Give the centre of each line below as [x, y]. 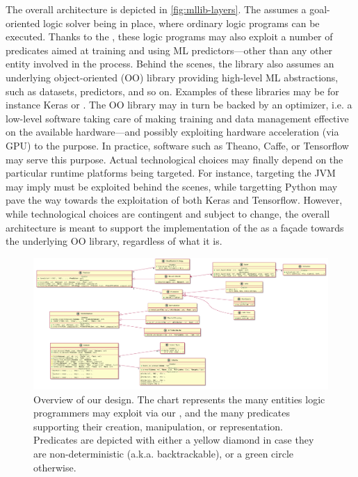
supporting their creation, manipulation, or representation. [158, 426]
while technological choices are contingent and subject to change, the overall [168, 213]
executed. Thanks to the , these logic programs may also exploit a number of [169, 37]
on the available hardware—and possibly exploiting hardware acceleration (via [172, 132]
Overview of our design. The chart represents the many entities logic [179, 399]
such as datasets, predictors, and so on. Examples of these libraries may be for [172, 91]
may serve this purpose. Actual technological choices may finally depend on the [174, 159]
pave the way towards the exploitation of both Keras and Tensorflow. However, [174, 200]
